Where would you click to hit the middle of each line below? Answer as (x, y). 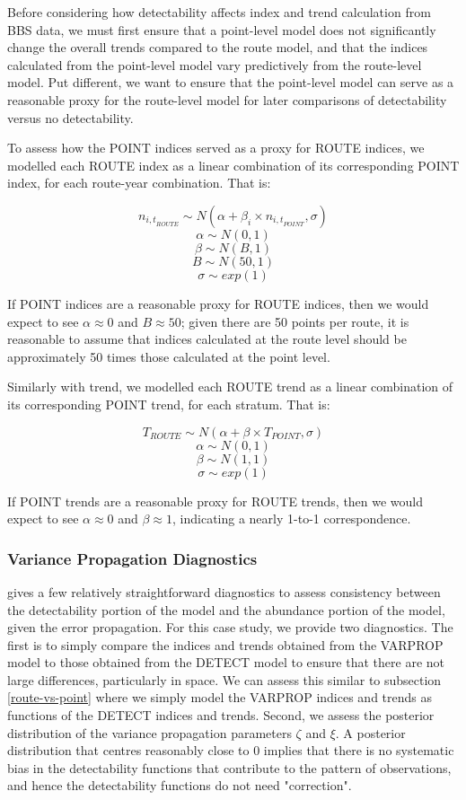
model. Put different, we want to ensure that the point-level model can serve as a (231, 82)
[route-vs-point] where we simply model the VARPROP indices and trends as (220, 697)
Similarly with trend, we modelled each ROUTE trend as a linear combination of (230, 387)
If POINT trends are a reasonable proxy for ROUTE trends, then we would (215, 501)
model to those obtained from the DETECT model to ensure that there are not (226, 662)
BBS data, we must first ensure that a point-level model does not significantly (222, 29)
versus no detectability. (70, 117)
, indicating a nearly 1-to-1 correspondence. (292, 519)
